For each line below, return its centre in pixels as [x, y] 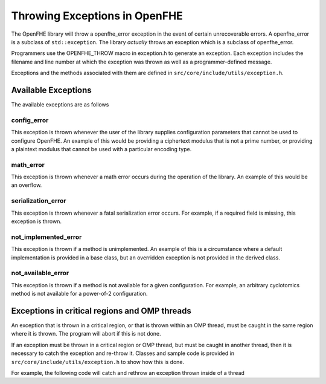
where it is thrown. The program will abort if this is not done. [86, 334]
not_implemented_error [46, 237]
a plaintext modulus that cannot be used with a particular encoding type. [101, 149]
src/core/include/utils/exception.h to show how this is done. [98, 362]
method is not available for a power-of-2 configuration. [79, 294]
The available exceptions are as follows [60, 105]
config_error [30, 120]
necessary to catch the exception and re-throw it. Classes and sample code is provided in [123, 353]
